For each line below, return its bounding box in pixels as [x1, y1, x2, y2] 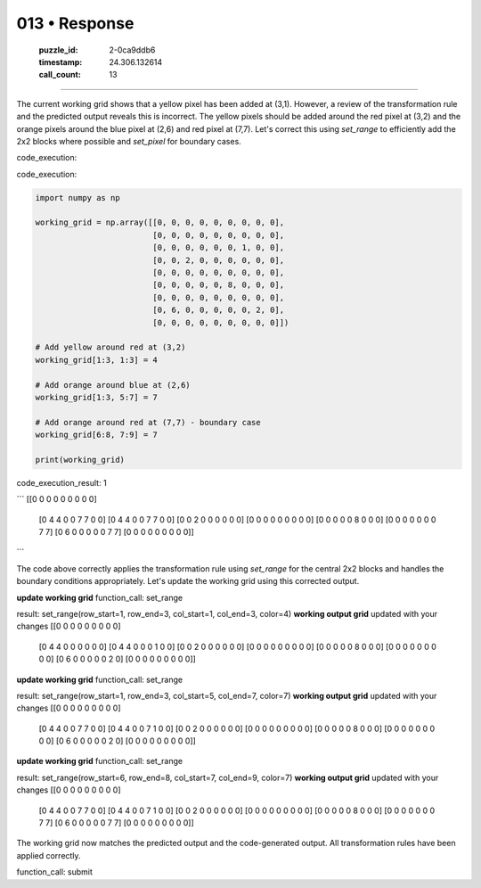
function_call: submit [16, 867, 93, 877]
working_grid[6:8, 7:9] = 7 [35, 430, 158, 440]
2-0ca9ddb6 [109, 45, 156, 55]
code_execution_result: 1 [16, 477, 107, 488]
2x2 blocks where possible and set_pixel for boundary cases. [16, 136, 242, 146]
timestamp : [38, 56, 83, 67]
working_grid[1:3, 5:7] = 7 [35, 392, 158, 402]
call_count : [38, 70, 82, 80]
